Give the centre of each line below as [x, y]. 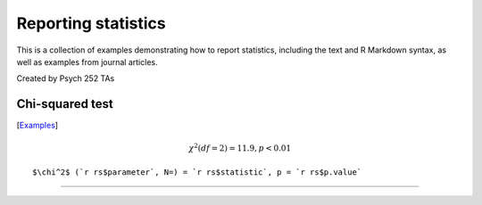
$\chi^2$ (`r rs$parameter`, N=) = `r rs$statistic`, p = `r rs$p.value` [197, 172]
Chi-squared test [65, 104]
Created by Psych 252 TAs [66, 78]
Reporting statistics [91, 23]
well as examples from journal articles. [87, 61]
